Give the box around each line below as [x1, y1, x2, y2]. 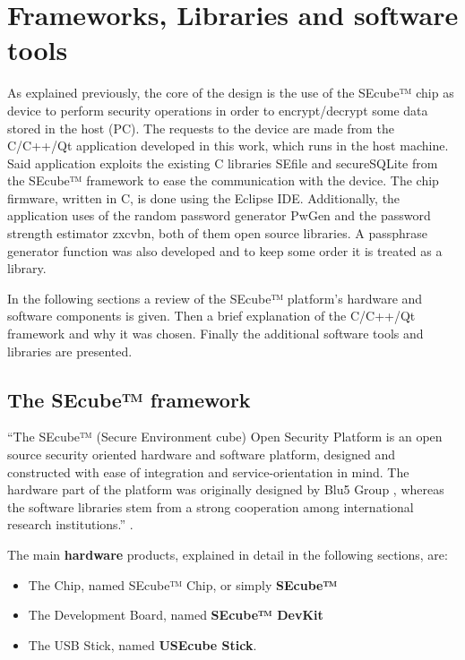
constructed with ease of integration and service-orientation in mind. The [7, 462, 409, 481]
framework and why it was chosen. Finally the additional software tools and [7, 324, 424, 343]
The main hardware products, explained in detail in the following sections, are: [7, 544, 448, 563]
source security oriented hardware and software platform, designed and [7, 445, 396, 464]
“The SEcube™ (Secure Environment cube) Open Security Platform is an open [7, 427, 443, 446]
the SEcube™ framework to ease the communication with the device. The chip [7, 171, 439, 190]
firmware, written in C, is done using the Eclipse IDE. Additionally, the [7, 188, 400, 207]
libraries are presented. [7, 341, 133, 360]
